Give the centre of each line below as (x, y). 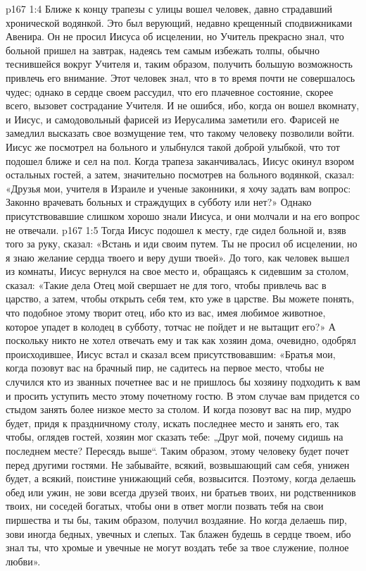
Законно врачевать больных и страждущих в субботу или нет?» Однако (159, 202)
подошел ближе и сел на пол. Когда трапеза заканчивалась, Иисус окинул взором (180, 160)
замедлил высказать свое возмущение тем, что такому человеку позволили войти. (180, 133)
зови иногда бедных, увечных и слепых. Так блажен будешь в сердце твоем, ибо (178, 533)
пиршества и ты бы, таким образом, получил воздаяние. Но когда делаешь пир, (176, 519)
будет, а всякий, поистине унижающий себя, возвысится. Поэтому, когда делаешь (181, 478)
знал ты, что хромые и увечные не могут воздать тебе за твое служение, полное (177, 547)
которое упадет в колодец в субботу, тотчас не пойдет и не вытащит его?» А (171, 326)
